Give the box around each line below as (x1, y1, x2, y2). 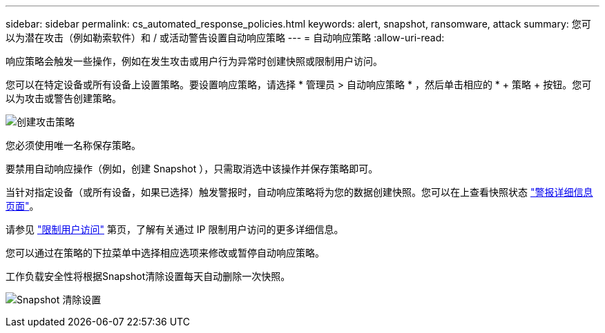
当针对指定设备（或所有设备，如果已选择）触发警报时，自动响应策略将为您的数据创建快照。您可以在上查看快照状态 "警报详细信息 (6, 186, 593, 198)
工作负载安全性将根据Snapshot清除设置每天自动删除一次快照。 (6, 270, 291, 282)
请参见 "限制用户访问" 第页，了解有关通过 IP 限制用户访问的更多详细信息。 (6, 223, 344, 235)
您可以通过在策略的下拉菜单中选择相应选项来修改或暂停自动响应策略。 (6, 247, 325, 259)
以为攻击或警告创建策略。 (6, 92, 122, 104)
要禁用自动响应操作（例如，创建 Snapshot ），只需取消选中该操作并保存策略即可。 (6, 163, 378, 174)
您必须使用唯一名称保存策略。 (6, 139, 141, 151)
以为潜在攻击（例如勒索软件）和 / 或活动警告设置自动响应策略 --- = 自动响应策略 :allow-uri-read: (6, 32, 445, 43)
